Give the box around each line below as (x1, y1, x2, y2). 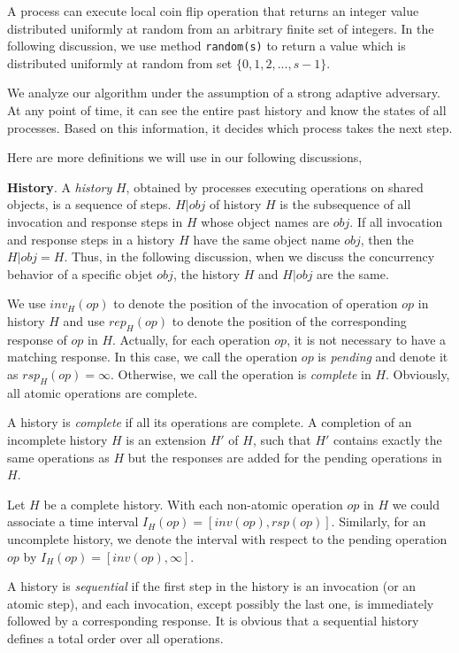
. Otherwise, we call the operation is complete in (111, 364, 371, 383)
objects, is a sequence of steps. (7, 195, 172, 214)
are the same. (317, 264, 389, 283)
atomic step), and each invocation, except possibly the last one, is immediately (7, 594, 434, 612)
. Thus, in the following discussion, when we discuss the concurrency (64, 247, 435, 266)
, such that (252, 430, 311, 448)
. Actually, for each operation (112, 330, 271, 348)
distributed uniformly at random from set (7, 53, 233, 72)
